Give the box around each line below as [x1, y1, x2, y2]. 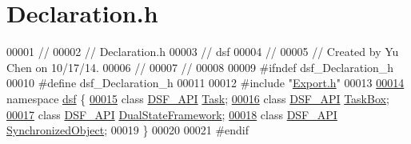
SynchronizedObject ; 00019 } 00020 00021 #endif [6, 122, 249, 138]
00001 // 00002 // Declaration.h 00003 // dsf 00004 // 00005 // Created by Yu [6, 43, 399, 60]
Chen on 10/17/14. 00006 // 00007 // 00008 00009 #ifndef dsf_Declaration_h [6, 58, 394, 75]
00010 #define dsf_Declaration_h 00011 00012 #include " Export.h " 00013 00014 [6, 74, 405, 91]
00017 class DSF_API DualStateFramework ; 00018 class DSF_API [6, 106, 337, 122]
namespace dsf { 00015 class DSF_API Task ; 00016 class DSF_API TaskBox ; [6, 90, 389, 106]
